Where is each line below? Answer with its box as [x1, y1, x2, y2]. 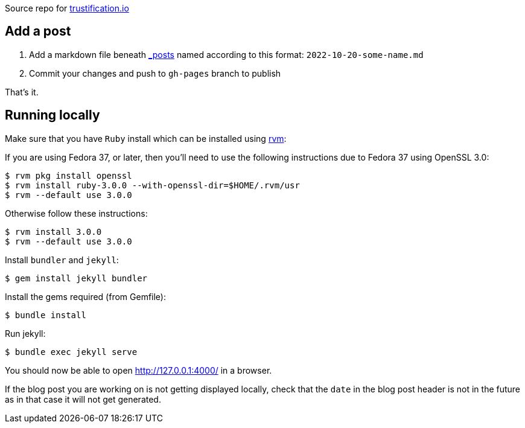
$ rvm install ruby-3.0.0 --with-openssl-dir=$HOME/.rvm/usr [5, 180, 300, 190]
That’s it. [5, 86, 39, 97]
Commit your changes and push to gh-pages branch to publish [29, 68, 281, 78]
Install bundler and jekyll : [5, 254, 119, 265]
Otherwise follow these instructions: [5, 208, 148, 219]
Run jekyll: [5, 328, 46, 339]
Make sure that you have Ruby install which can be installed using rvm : [5, 133, 287, 144]
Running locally [5, 107, 100, 123]
